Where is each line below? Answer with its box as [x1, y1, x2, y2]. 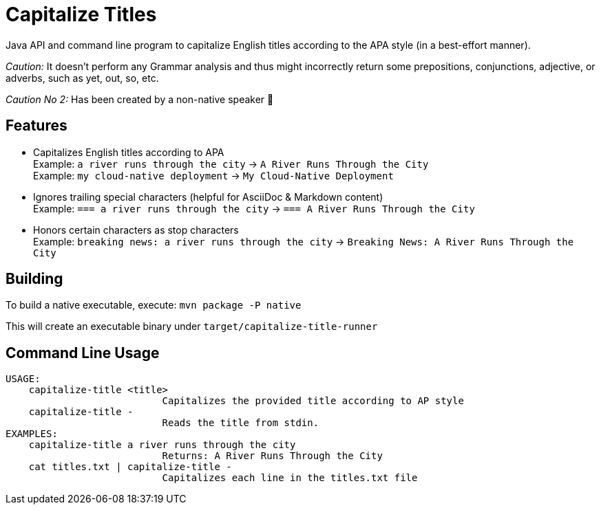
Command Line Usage [6, 344, 160, 362]
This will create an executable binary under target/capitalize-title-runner [6, 320, 378, 333]
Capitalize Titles [6, 3, 157, 26]
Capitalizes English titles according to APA [33, 146, 224, 158]
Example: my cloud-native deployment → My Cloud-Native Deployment [33, 169, 394, 181]
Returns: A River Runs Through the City [162, 450, 383, 462]
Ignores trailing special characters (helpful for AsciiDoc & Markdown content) [33, 190, 383, 203]
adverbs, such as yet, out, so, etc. [6, 71, 159, 84]
